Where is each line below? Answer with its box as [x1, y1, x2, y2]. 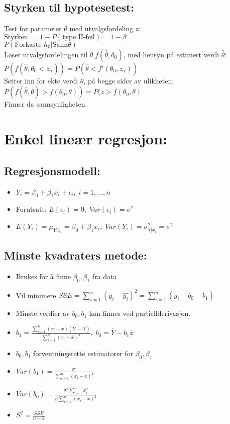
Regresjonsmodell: [4, 162, 100, 178]
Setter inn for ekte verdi [4, 75, 78, 86]
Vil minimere [16, 290, 56, 300]
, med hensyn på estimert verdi [123, 49, 219, 59]
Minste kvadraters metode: [4, 247, 147, 263]
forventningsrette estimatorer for [33, 348, 134, 358]
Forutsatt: [16, 204, 47, 214]
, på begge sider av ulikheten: [83, 75, 174, 86]
